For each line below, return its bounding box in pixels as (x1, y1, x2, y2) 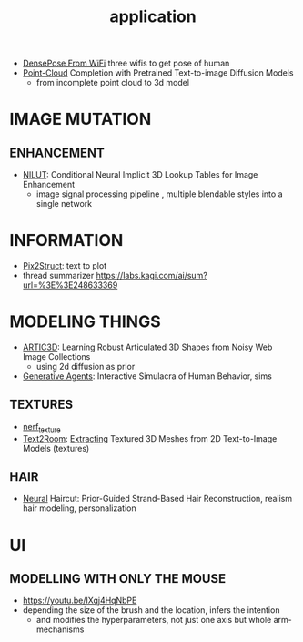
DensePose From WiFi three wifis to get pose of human (22, 57, 230, 69)
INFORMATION (9, 230, 124, 251)
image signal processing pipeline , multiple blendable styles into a (35, 189, 283, 199)
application (108, 6, 197, 27)
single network (35, 199, 93, 209)
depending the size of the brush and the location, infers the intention (22, 605, 280, 616)
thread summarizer (22, 270, 95, 281)
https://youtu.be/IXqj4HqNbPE (22, 595, 137, 606)
